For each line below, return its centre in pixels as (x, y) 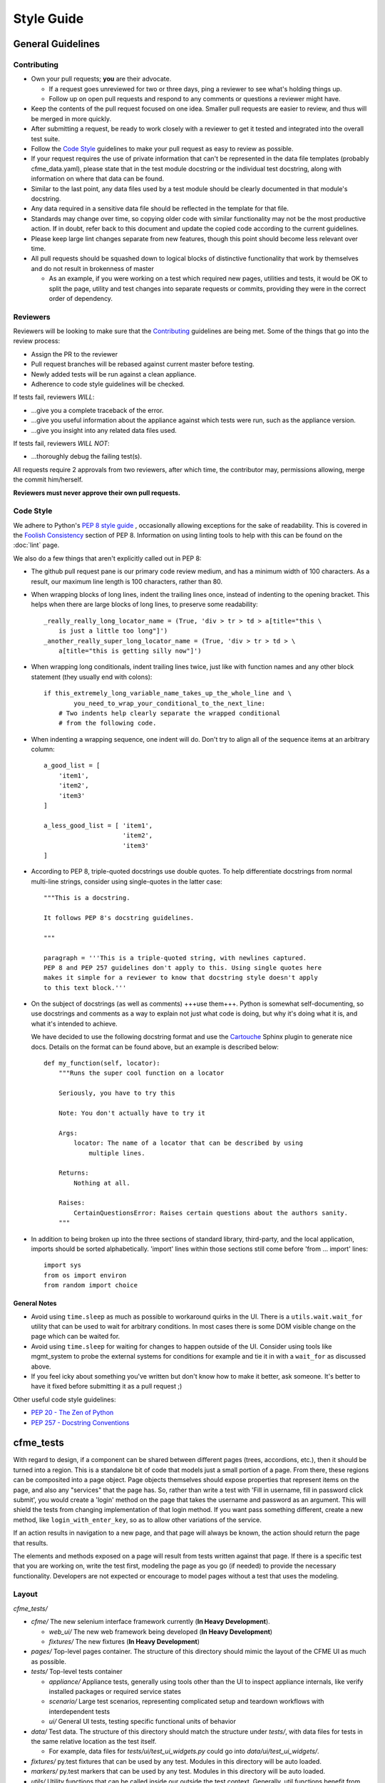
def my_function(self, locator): (102, 1063)
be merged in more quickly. (71, 118)
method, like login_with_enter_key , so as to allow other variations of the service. (137, 1520)
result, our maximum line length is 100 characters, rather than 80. (127, 581)
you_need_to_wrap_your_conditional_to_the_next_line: (170, 703)
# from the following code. (107, 723)
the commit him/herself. (48, 480)
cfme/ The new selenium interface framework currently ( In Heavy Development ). (150, 1622)
